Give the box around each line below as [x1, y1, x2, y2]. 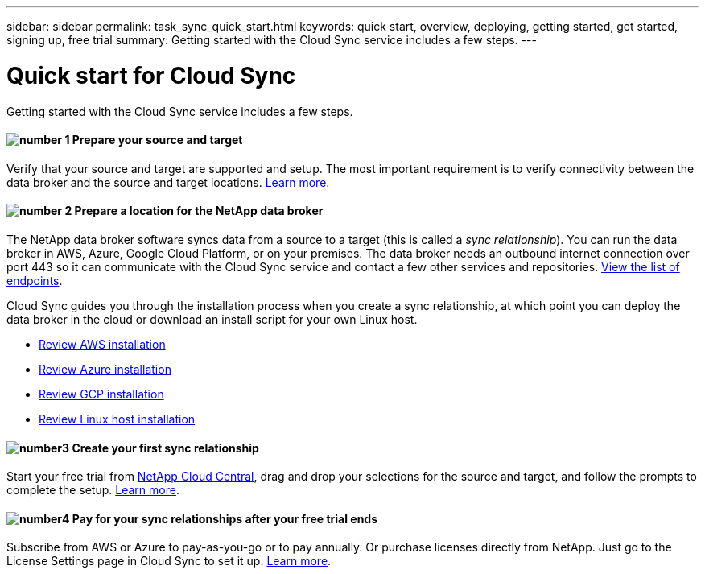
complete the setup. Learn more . [6, 483, 179, 498]
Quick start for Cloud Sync [6, 61, 296, 89]
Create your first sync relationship [72, 440, 259, 455]
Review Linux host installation [39, 411, 196, 426]
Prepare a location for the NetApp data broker [74, 204, 324, 218]
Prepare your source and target [72, 133, 243, 147]
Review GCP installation [39, 386, 164, 401]
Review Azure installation [39, 361, 171, 376]
